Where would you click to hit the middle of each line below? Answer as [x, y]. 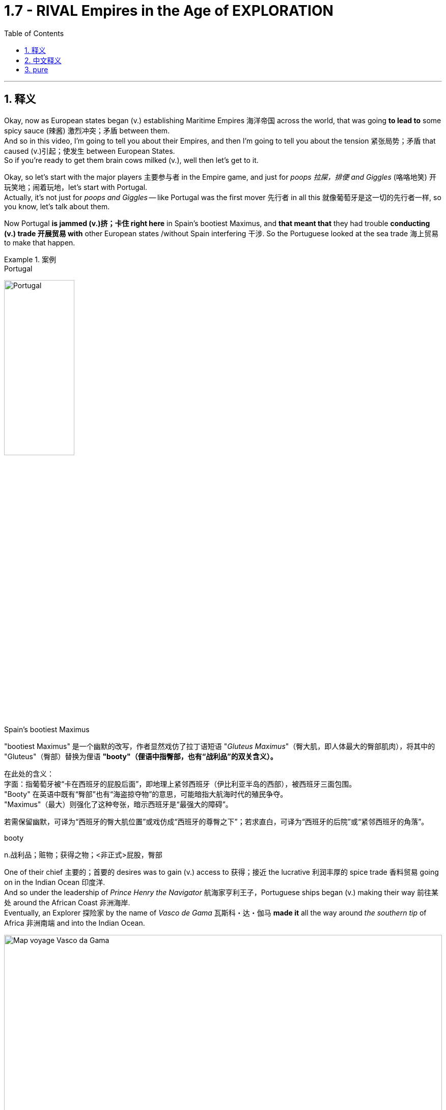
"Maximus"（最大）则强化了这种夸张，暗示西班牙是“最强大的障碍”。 [118, 804]
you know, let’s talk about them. [57, 206]
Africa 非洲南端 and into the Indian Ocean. [75, 923]
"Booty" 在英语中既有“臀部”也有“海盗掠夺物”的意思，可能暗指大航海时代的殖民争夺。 [146, 794]
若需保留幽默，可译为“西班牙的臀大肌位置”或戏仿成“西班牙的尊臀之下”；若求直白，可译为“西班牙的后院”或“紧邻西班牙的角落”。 [216, 822]
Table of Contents [34, 33]
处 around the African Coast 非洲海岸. [67, 903]
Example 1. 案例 [30, 259]
